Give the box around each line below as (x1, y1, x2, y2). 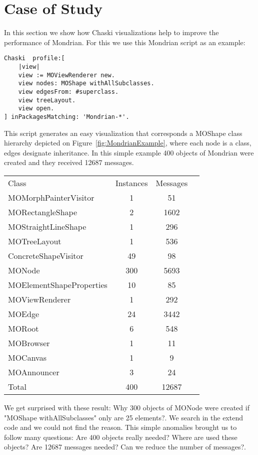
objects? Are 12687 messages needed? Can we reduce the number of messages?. (4, 441, 246, 452)
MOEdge (8, 308, 39, 320)
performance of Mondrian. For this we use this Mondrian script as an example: (4, 37, 245, 47)
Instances (115, 177, 148, 189)
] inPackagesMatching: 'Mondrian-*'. (4, 113, 129, 120)
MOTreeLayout (8, 235, 61, 247)
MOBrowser (8, 337, 50, 349)
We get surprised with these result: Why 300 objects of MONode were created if (4, 402, 249, 412)
